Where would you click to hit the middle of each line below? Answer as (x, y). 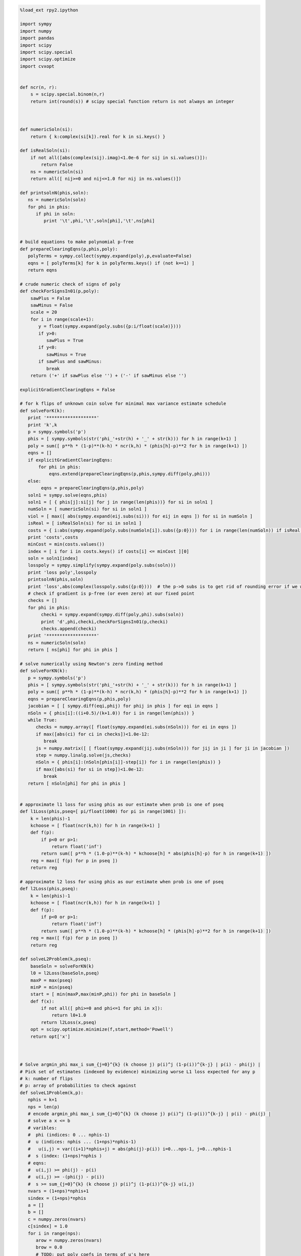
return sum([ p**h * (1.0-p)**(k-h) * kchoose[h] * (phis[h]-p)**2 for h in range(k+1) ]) (156, 931)
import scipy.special (46, 52)
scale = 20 (44, 312)
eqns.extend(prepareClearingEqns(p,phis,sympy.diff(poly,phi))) (130, 474)
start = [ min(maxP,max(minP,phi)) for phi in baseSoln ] (103, 994)
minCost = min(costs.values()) (66, 544)
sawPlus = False (50, 298)
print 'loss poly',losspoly (62, 572)
